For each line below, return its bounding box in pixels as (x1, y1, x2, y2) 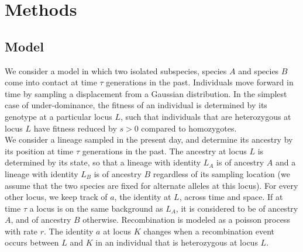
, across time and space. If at (179, 191, 283, 203)
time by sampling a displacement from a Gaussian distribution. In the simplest (5, 87, 287, 99)
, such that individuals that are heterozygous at (120, 110, 291, 122)
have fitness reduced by (33, 122, 117, 134)
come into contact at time (5, 76, 97, 88)
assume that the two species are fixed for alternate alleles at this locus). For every (5, 179, 298, 191)
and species (238, 64, 279, 77)
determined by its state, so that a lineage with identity (5, 156, 201, 168)
